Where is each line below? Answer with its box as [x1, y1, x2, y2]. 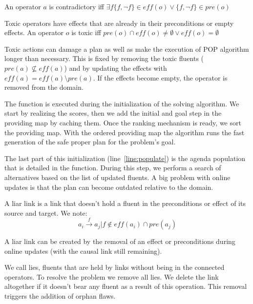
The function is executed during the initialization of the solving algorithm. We [4, 98, 239, 108]
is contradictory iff [49, 1, 105, 11]
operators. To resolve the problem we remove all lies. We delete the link [4, 271, 219, 282]
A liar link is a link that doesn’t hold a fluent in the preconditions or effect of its [4, 198, 246, 208]
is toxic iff [71, 27, 101, 38]
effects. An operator [4, 27, 64, 38]
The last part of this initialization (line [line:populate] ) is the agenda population [4, 153, 246, 163]
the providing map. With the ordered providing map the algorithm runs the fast [4, 127, 245, 137]
